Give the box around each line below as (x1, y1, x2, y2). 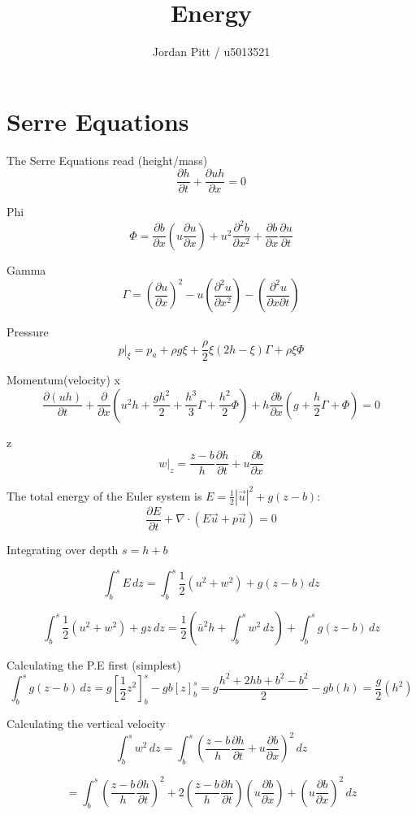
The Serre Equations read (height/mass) (6, 151, 208, 168)
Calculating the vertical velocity (6, 715, 166, 732)
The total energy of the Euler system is (6, 487, 202, 504)
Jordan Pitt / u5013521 (152, 43, 271, 60)
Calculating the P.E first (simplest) (6, 656, 181, 673)
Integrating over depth (6, 540, 119, 557)
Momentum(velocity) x (6, 371, 120, 388)
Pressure (6, 323, 49, 340)
